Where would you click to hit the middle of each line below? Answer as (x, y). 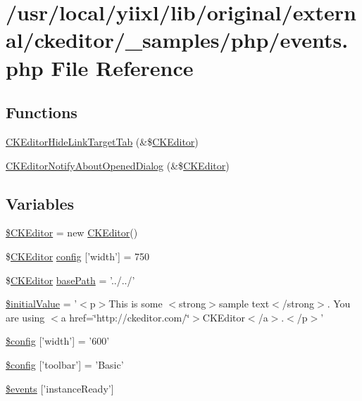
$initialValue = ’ (42, 304)
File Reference (122, 67)
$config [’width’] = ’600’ (58, 341)
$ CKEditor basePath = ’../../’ (70, 280)
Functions (42, 112)
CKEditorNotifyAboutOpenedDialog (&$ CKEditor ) (118, 165)
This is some (136, 304)
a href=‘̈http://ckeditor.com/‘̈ (125, 317)
